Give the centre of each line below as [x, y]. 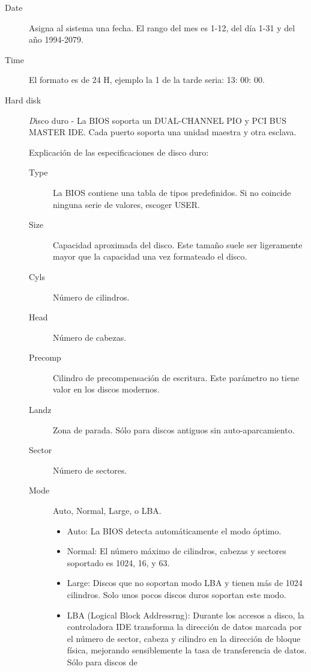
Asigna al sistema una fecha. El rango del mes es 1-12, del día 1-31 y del [162, 27]
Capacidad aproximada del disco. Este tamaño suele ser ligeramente [178, 244]
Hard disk [23, 99]
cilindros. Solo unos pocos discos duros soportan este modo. [177, 594]
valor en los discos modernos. [106, 389]
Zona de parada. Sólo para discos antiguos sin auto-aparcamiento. [174, 429]
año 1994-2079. [56, 39]
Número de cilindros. [91, 297]
